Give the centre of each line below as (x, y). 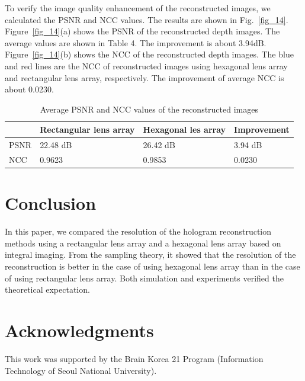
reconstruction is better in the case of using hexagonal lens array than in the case (152, 266)
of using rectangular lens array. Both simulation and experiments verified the (144, 278)
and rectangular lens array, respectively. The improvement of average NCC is (145, 77)
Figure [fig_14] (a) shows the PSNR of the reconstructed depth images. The (142, 31)
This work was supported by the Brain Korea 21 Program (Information (134, 358)
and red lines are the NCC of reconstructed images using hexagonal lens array (146, 65)
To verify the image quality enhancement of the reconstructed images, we (138, 8)
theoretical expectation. (47, 289)
